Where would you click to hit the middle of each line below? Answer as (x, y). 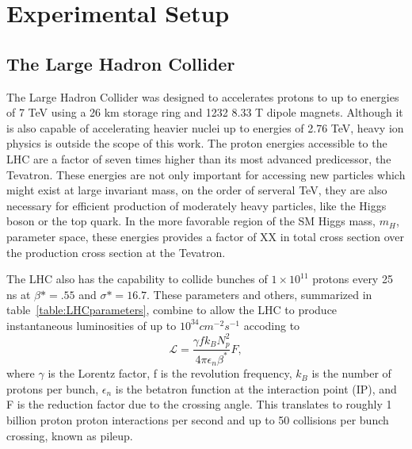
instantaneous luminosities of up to (92, 325)
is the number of (351, 373)
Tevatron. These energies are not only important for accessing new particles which (206, 174)
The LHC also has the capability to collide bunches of (137, 279)
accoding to (272, 325)
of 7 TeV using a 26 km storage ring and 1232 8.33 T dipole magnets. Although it (205, 112)
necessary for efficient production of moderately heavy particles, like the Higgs (196, 205)
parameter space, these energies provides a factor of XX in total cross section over (206, 236)
